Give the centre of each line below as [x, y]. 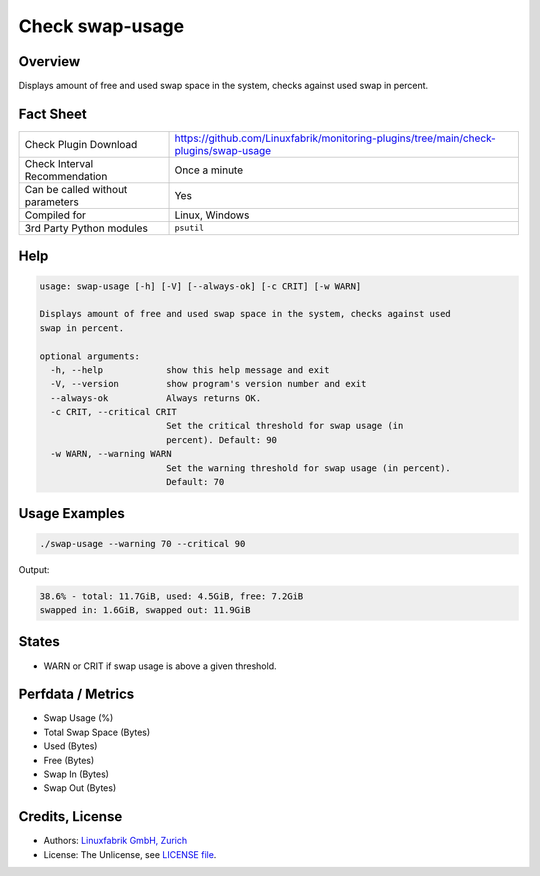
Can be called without [76, 189]
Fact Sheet [52, 113]
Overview [49, 61]
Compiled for [55, 215]
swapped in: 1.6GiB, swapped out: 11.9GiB [145, 610]
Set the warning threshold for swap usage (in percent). [308, 468]
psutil [189, 228]
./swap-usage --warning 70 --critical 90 [142, 543]
